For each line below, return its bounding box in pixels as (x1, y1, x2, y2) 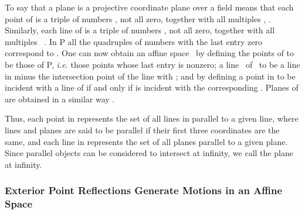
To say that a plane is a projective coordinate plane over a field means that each (5, 1, 294, 13)
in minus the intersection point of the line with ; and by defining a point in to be (5, 70, 296, 82)
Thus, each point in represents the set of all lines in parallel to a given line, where (5, 112, 299, 125)
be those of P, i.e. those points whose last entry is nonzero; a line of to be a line (5, 58, 300, 70)
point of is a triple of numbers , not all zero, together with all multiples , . (5, 12, 271, 25)
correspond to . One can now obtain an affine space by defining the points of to (5, 47, 294, 59)
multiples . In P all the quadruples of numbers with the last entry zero (5, 35, 262, 47)
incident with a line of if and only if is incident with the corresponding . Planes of (5, 81, 299, 94)
